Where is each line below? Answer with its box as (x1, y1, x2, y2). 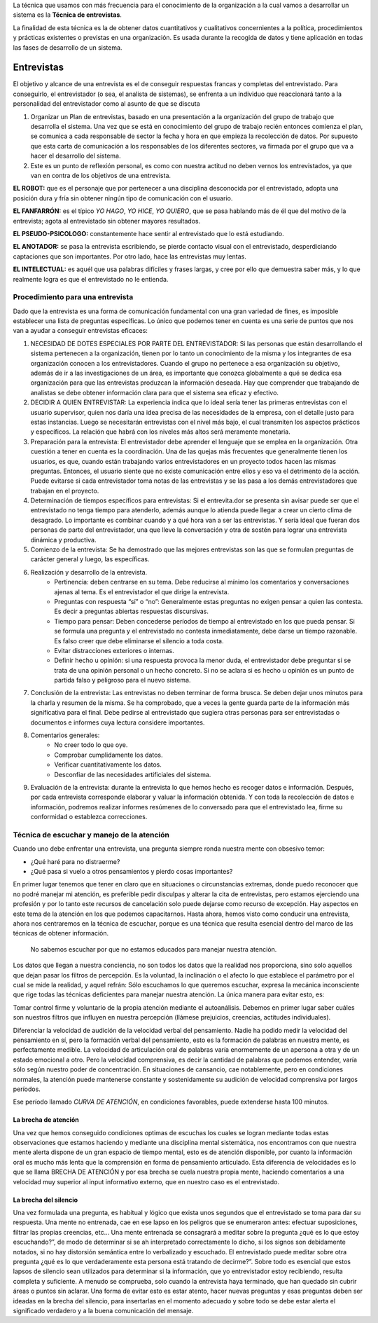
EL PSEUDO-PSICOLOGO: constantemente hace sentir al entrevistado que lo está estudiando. (13, 229, 284, 238)
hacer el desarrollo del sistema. (30, 151, 122, 160)
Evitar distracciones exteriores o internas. (54, 646, 174, 654)
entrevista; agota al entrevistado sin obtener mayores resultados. (13, 217, 201, 225)
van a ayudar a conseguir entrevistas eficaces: (13, 327, 148, 335)
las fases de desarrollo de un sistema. (13, 43, 122, 52)
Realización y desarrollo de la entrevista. (30, 568, 148, 576)
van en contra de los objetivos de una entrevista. (30, 171, 171, 179)
